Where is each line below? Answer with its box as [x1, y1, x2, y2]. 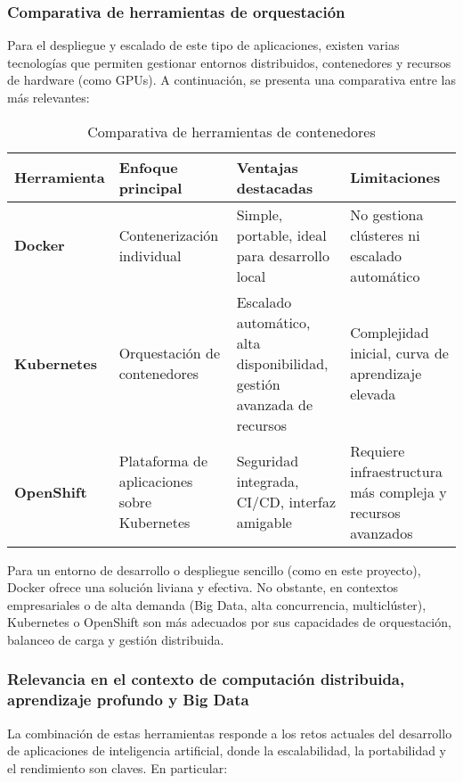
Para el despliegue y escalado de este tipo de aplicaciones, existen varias [7, 36, 400, 54]
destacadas [236, 177, 313, 198]
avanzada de [236, 393, 313, 415]
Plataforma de [118, 450, 208, 472]
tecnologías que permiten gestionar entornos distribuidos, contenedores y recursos [7, 53, 451, 71]
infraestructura [350, 460, 443, 482]
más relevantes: [7, 88, 90, 106]
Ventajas [236, 156, 298, 177]
